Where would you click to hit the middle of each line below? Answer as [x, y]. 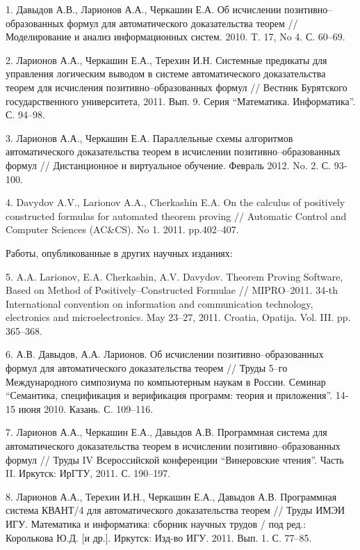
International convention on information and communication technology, [159, 303]
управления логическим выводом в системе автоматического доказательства [166, 73]
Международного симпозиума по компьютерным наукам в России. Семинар [166, 381]
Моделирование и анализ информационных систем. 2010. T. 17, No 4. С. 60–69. [175, 37]
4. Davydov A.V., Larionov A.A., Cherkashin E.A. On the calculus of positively [175, 202]
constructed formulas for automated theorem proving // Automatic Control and [176, 215]
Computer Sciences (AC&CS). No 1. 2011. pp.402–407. [122, 229]
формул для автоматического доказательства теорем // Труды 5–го [147, 368]
